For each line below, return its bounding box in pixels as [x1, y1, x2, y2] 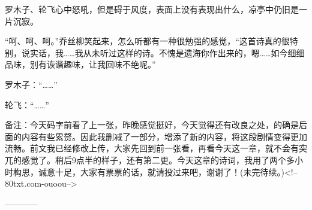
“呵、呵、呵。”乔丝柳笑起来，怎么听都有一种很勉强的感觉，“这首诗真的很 [5, 35, 290, 47]
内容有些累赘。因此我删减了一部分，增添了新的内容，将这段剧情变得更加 [21, 130, 307, 142]
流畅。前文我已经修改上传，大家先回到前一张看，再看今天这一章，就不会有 [5, 142, 299, 154]
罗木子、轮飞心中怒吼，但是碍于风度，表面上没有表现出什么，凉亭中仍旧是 [5, 3, 299, 15]
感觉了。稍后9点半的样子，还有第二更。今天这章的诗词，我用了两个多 [21, 153, 295, 166]
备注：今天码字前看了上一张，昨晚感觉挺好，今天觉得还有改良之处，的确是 [5, 118, 299, 131]
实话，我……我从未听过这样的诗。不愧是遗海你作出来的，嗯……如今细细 [29, 46, 305, 59]
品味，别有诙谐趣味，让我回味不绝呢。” [5, 58, 156, 71]
